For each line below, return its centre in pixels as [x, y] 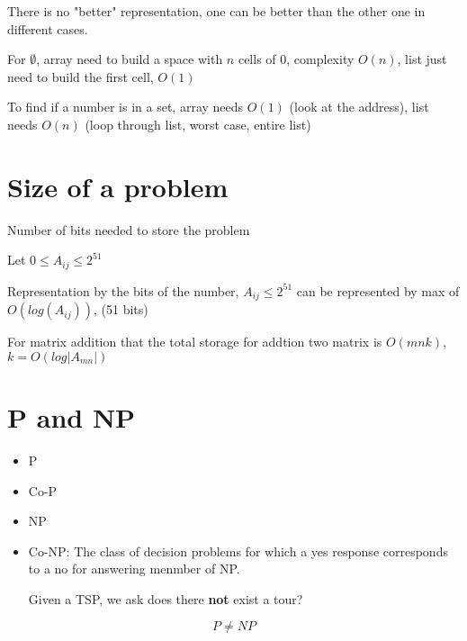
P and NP [72, 416]
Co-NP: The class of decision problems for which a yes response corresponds [238, 551]
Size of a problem [118, 186]
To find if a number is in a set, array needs [126, 107]
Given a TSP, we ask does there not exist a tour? [166, 598]
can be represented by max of [378, 290]
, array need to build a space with [130, 59]
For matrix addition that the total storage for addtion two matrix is [195, 342]
